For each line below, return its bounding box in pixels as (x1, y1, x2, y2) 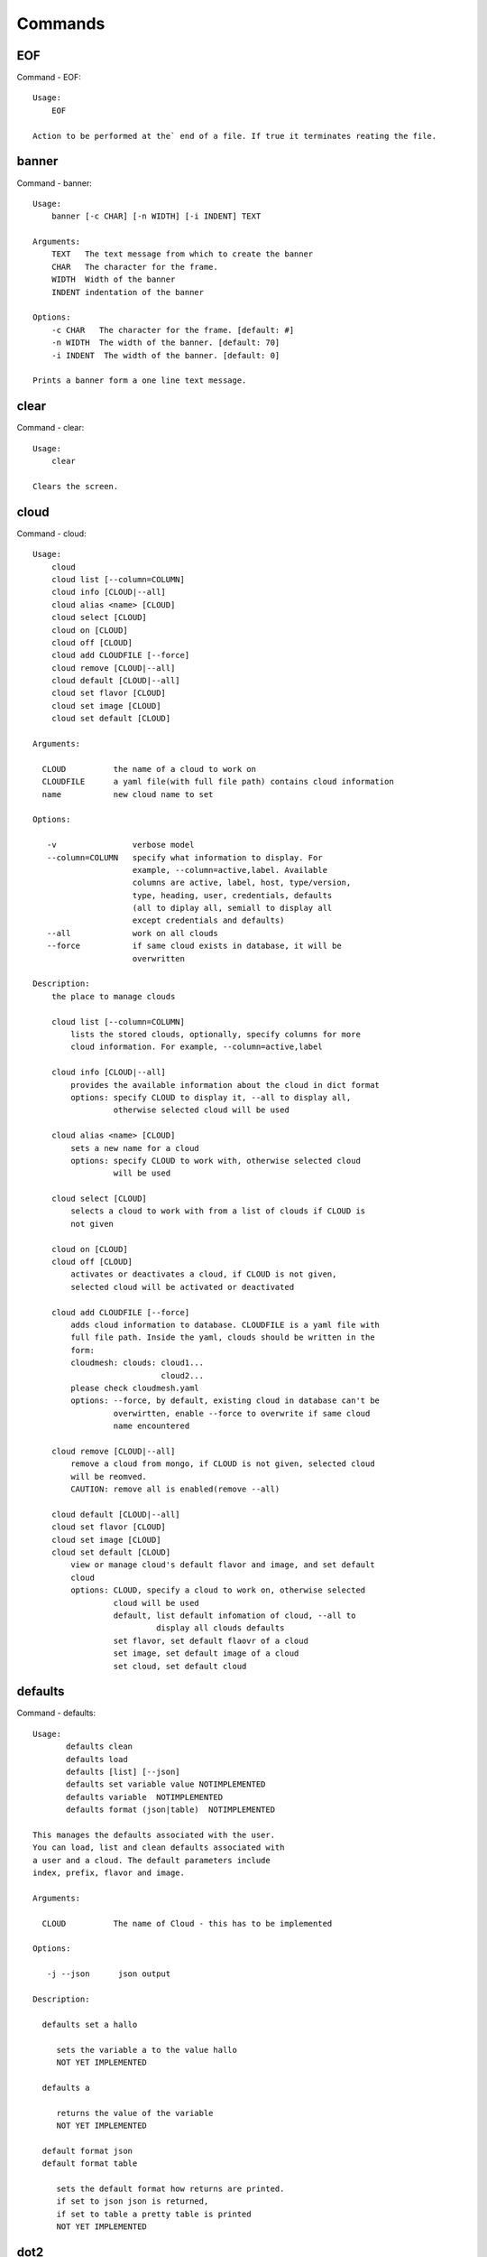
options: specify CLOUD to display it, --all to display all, (70, 1092, 352, 1102)
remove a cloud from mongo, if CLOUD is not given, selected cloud (70, 1459, 375, 1469)
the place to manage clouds (51, 991, 176, 1001)
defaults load (66, 1754, 128, 1764)
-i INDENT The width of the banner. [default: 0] (51, 350, 280, 360)
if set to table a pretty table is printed (56, 2208, 252, 2219)
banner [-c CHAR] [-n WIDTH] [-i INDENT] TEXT (51, 211, 262, 221)
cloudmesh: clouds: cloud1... (70, 1358, 205, 1368)
